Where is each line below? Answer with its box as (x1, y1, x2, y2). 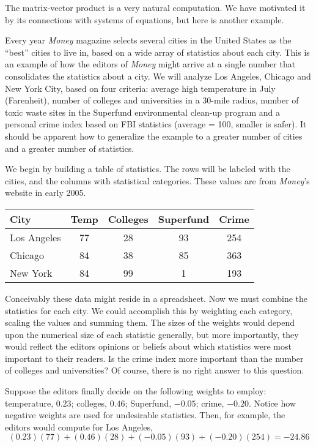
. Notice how (249, 396, 296, 409)
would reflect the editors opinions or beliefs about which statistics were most (5, 340, 292, 353)
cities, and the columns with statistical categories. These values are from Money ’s (5, 174, 310, 187)
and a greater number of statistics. (5, 141, 134, 154)
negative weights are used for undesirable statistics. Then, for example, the (5, 408, 285, 421)
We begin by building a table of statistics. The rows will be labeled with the (5, 162, 290, 175)
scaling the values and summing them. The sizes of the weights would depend (5, 316, 295, 329)
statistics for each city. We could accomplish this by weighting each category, (5, 304, 293, 317)
